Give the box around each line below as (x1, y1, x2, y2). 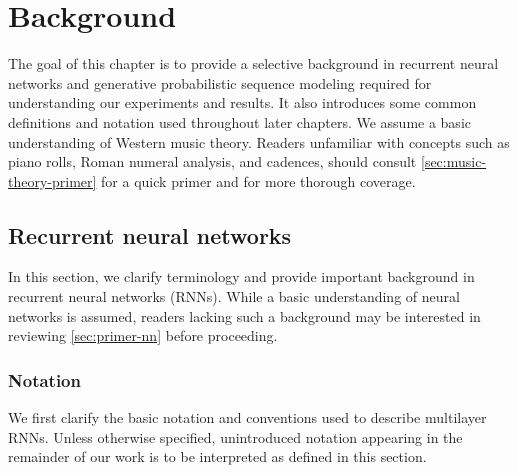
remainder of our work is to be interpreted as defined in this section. (8, 446, 427, 467)
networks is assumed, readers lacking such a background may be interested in (8, 305, 481, 326)
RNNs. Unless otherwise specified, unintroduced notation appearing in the (8, 426, 463, 447)
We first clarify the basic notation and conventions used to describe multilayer (8, 407, 487, 428)
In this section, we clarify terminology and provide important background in (8, 266, 475, 287)
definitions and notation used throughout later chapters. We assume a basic (8, 111, 471, 132)
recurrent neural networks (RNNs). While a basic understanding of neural (8, 286, 460, 307)
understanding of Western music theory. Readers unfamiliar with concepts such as (8, 131, 510, 152)
